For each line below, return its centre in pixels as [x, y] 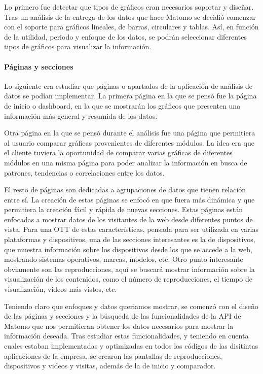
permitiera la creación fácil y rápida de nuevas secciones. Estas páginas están [124, 209]
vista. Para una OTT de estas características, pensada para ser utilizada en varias [131, 229]
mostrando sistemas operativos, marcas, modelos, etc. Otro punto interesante [124, 259]
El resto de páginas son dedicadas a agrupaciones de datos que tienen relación [125, 190]
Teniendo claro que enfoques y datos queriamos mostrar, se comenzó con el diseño [131, 306]
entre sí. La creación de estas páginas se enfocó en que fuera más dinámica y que [129, 199]
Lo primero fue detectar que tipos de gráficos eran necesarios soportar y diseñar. [129, 7]
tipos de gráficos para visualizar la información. [78, 46]
